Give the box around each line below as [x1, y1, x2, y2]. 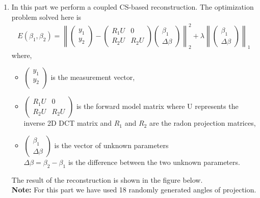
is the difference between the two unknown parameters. [68, 156, 240, 167]
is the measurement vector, [50, 72, 135, 82]
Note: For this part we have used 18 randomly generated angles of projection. [11, 184, 256, 195]
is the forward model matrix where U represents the [76, 101, 239, 111]
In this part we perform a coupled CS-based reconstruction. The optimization [11, 2, 254, 12]
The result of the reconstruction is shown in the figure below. [11, 174, 203, 185]
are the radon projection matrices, [149, 118, 256, 128]
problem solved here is [11, 11, 82, 22]
